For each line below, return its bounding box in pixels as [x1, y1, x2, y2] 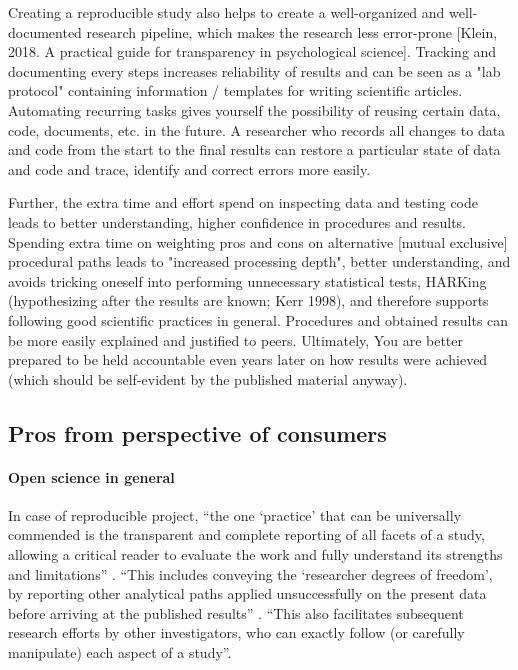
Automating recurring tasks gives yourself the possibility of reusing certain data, [8, 99, 501, 120]
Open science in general [8, 466, 175, 487]
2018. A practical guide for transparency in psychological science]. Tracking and [8, 41, 497, 62]
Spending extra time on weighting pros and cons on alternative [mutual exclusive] [8, 231, 508, 252]
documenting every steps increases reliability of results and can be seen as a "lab [8, 60, 501, 81]
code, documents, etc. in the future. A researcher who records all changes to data [8, 119, 506, 140]
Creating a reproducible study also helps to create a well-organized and [8, 2, 445, 22]
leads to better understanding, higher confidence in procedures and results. [8, 211, 466, 232]
